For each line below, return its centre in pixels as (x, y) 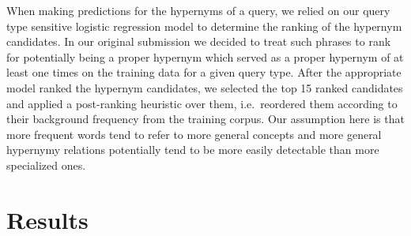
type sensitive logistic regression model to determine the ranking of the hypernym (204, 26)
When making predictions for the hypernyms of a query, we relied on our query (198, 10)
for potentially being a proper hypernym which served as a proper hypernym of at (205, 56)
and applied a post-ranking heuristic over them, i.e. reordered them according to (202, 103)
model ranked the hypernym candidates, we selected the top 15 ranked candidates (205, 87)
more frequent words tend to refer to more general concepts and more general (194, 134)
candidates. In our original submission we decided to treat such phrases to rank (199, 41)
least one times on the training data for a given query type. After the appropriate (204, 72)
